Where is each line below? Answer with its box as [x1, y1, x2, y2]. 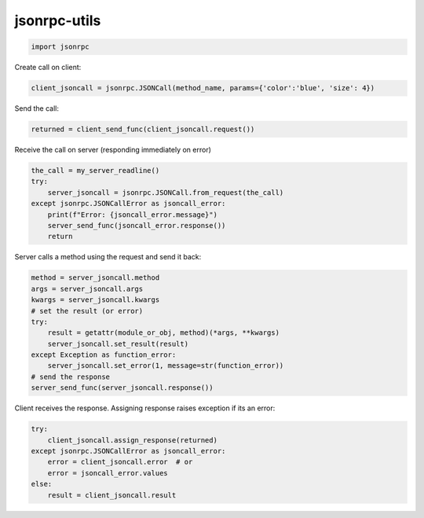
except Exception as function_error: [31, 351, 177, 359]
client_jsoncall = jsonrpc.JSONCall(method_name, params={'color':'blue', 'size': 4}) [31, 83, 375, 93]
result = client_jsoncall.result [47, 490, 177, 499]
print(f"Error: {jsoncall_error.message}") [47, 210, 217, 219]
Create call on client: [14, 63, 82, 72]
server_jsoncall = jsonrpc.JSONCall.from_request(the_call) [47, 188, 284, 197]
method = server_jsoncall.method [31, 274, 160, 282]
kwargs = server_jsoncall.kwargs [31, 296, 160, 304]
